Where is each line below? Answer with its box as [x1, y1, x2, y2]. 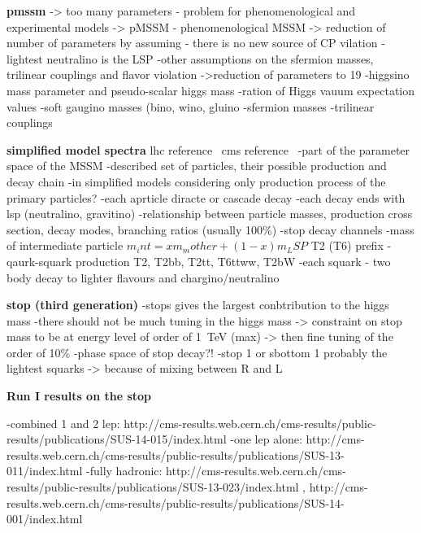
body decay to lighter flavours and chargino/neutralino [7, 269, 280, 286]
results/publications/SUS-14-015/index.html [7, 430, 227, 448]
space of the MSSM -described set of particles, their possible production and [7, 157, 387, 174]
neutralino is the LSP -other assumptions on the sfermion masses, [46, 50, 374, 67]
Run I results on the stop [7, 387, 152, 404]
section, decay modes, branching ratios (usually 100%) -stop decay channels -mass [7, 221, 414, 238]
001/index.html [7, 510, 83, 527]
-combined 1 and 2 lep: [7, 414, 120, 431]
